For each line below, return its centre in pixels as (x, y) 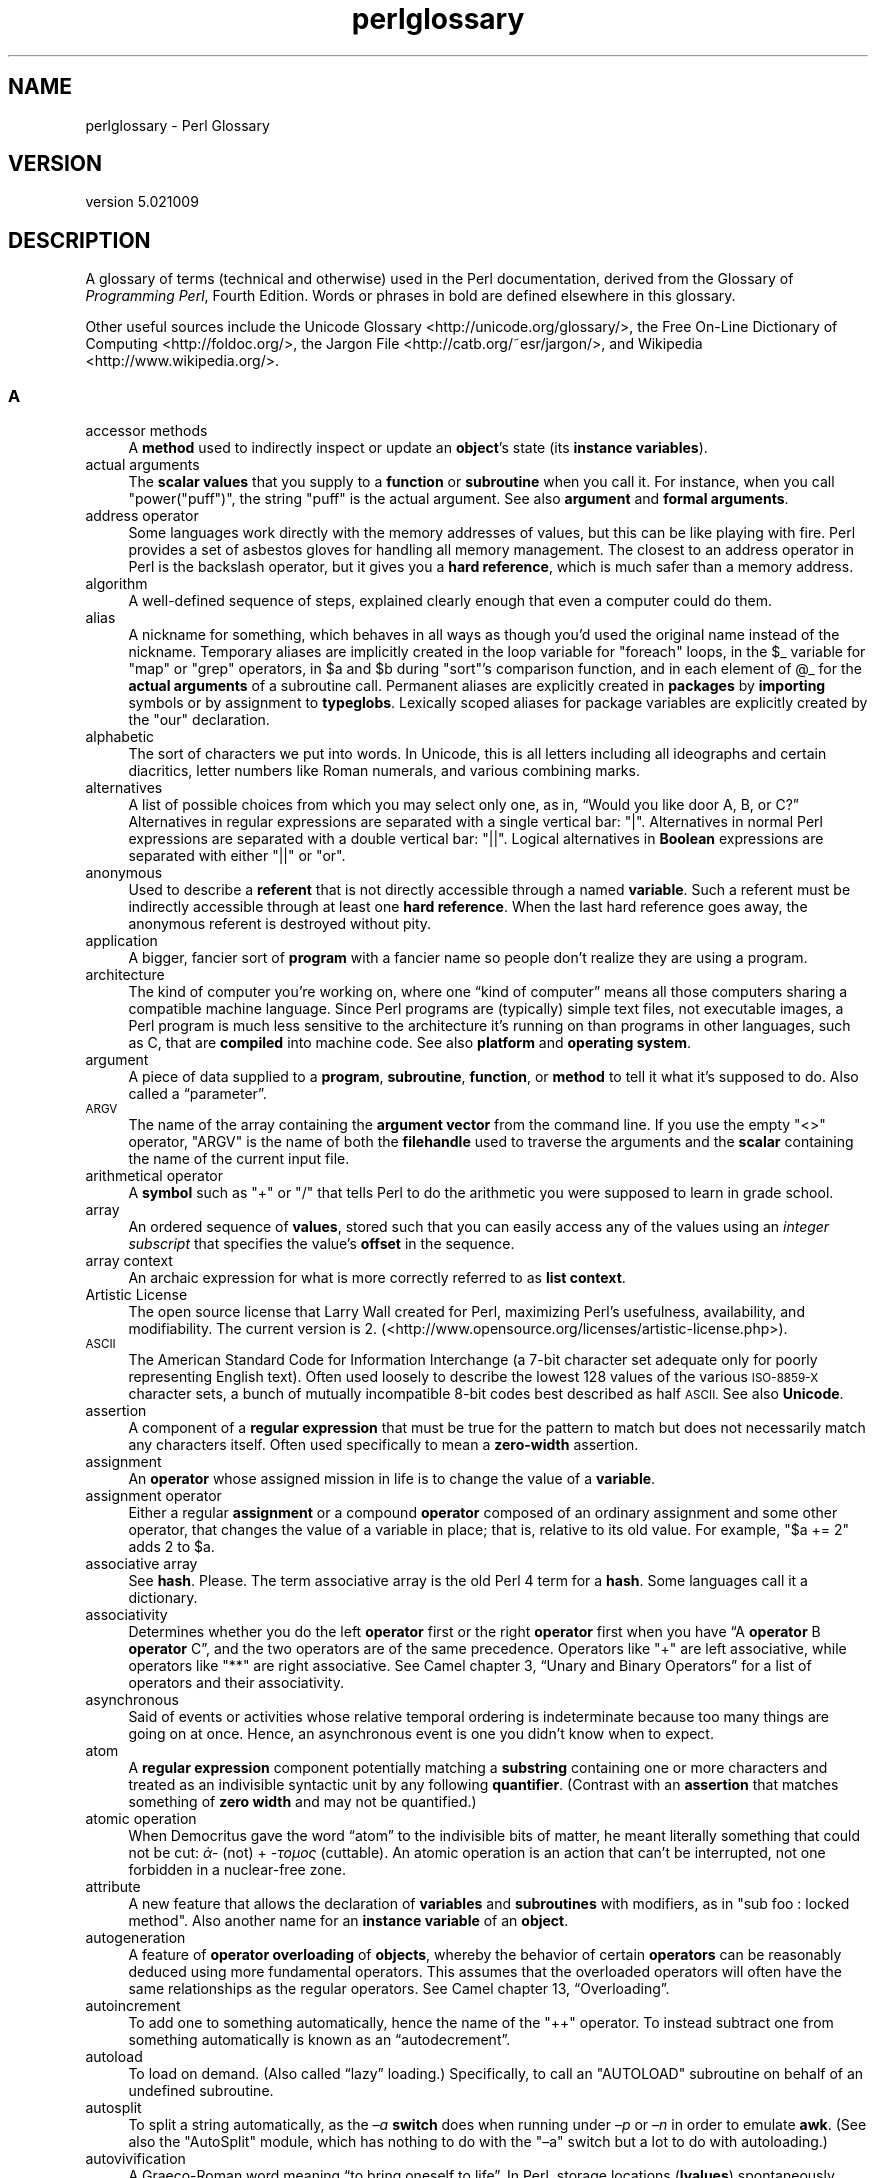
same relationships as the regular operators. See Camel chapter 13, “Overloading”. (399, 1989)
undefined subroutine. (201, 2091)
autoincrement (133, 2006)
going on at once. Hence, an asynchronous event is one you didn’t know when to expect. (421, 1734)
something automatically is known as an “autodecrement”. (319, 2040)
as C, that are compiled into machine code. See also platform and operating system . (409, 1043)
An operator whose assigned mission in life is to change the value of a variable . (392, 1479)
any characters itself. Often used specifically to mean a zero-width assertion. (383, 1445)
